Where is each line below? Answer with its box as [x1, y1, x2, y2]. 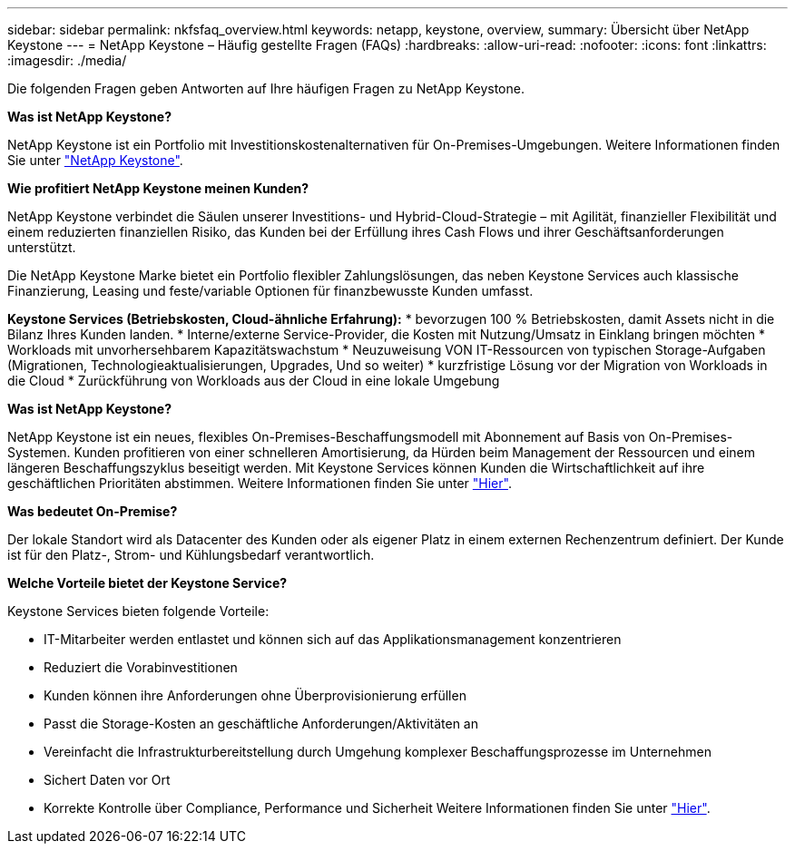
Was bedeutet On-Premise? [7, 504, 178, 519]
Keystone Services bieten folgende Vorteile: [7, 603, 270, 619]
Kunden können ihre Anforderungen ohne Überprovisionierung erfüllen [44, 688, 466, 703]
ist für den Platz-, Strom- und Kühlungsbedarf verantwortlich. [7, 547, 375, 562]
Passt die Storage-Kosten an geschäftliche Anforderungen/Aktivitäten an [44, 716, 478, 731]
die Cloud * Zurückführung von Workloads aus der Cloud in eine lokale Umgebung [7, 373, 500, 388]
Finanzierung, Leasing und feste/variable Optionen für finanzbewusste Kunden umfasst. [7, 283, 534, 298]
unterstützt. [7, 240, 76, 255]
